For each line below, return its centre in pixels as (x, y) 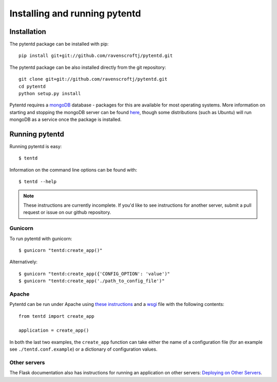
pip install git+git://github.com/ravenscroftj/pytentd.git (96, 56)
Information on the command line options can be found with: (73, 170)
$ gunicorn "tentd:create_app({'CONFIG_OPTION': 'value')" (94, 274)
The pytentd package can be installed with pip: (59, 44)
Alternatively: (24, 262)
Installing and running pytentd (75, 13)
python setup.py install (50, 94)
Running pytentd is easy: (36, 147)
